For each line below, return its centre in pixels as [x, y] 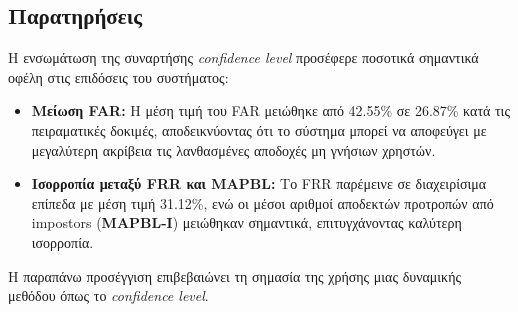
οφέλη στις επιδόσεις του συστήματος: [118, 76]
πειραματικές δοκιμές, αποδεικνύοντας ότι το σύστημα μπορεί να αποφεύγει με [259, 129]
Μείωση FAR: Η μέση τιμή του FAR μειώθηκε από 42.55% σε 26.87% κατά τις [270, 110]
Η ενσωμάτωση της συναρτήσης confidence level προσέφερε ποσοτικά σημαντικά [243, 57]
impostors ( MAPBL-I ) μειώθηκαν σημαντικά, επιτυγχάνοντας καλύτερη [246, 222]
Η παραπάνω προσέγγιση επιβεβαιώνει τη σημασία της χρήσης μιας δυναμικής [235, 275]
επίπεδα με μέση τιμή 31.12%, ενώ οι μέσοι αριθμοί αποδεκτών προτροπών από [262, 202]
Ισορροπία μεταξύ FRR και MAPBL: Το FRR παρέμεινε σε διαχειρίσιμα [259, 183]
